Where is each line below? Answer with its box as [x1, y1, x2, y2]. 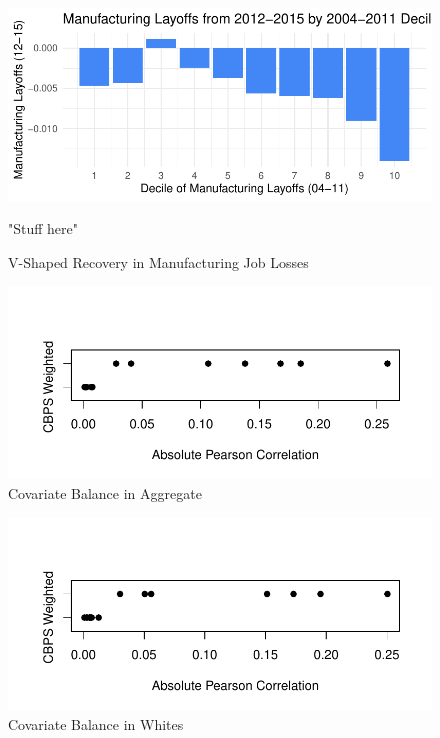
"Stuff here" [8, 218, 79, 239]
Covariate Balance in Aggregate [8, 482, 202, 503]
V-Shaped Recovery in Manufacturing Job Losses [8, 251, 309, 272]
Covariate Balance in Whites [8, 713, 184, 734]
